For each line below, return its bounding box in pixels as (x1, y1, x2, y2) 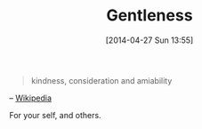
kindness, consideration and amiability (30, 75, 173, 85)
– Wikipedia (9, 93, 52, 103)
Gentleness (106, 5, 193, 26)
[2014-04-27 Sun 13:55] (105, 35, 194, 45)
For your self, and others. (9, 109, 101, 120)
